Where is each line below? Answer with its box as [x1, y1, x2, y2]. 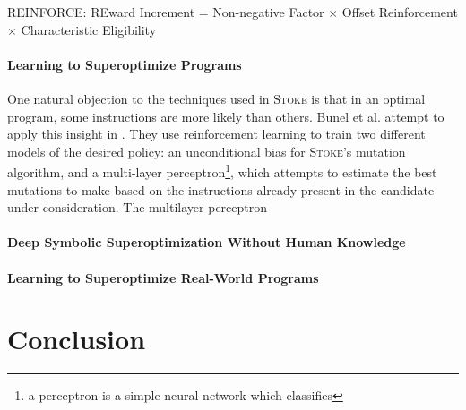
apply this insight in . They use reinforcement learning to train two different [7, 124, 426, 143]
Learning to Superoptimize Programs [7, 55, 242, 73]
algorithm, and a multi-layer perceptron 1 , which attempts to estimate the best [7, 160, 437, 182]
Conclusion [7, 320, 146, 357]
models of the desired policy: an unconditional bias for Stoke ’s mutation [7, 141, 406, 160]
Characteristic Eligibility [21, 20, 157, 38]
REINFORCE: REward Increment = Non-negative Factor [7, 3, 324, 21]
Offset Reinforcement [341, 3, 458, 21]
